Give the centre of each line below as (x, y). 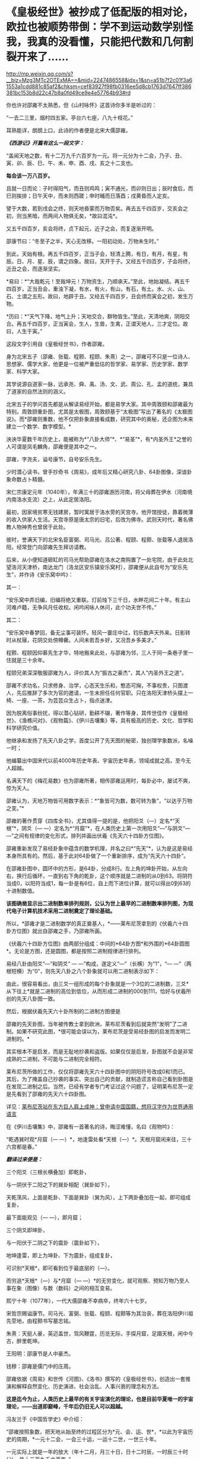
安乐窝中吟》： (57, 574)
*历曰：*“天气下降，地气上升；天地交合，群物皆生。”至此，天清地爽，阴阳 (96, 316)
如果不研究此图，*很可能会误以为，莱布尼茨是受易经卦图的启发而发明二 (104, 1031)
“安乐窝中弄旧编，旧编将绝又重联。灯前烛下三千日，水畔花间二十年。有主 (96, 599)
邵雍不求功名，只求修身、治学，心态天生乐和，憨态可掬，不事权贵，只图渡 (97, 685)
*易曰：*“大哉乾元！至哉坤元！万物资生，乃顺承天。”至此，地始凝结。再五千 (98, 281)
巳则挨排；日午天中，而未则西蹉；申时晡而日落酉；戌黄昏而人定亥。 (89, 196)
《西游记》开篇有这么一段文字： (45, 143)
